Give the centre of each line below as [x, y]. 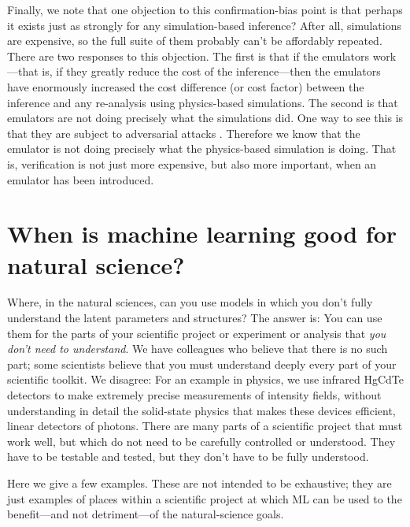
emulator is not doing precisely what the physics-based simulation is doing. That [202, 148]
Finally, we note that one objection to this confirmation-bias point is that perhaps [205, 9]
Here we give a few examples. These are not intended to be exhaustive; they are [199, 482]
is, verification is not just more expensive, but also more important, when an [192, 163]
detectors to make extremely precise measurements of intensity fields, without [194, 395]
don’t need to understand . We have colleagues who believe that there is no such [198, 349]
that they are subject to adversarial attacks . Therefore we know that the [184, 133]
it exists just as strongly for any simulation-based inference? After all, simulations [204, 25]
